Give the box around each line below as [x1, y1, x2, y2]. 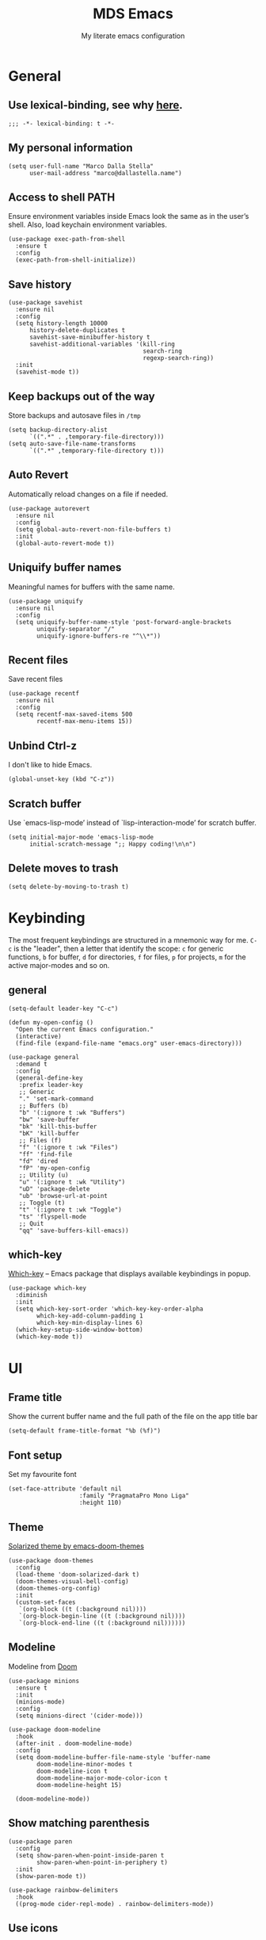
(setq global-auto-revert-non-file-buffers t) [15, 525, 172, 534]
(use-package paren [8, 1837, 73, 1846]
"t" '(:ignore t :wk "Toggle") [18, 1206, 123, 1214]
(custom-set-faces [15, 1598, 77, 1606]
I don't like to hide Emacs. [8, 760, 93, 770]
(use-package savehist [8, 299, 83, 307]
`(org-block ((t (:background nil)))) [18, 1605, 147, 1613]
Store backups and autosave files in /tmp [8, 411, 141, 420]
